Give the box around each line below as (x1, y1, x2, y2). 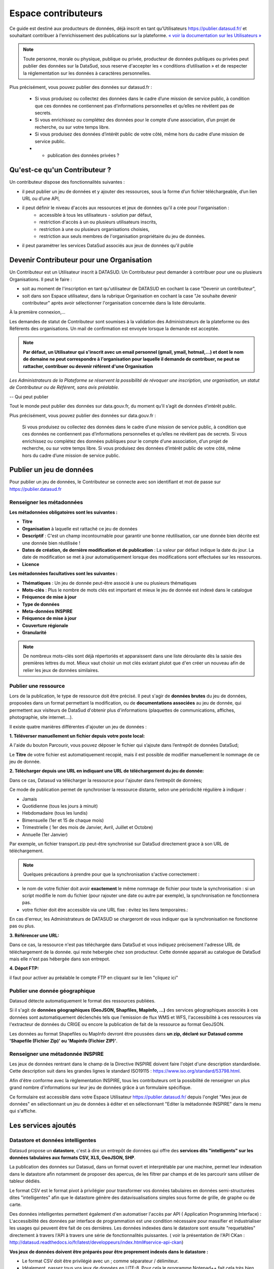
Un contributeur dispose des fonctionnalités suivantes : (9, 179, 125, 185)
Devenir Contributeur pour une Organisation (9, 256, 152, 264)
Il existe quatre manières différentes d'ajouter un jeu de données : (9, 723, 147, 729)
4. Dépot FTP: (9, 965, 39, 972)
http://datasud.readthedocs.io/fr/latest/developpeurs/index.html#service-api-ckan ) (9, 1239, 184, 1246)
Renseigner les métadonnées (9, 498, 83, 506)
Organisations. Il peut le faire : (9, 276, 72, 282)
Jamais (22, 796, 38, 802)
